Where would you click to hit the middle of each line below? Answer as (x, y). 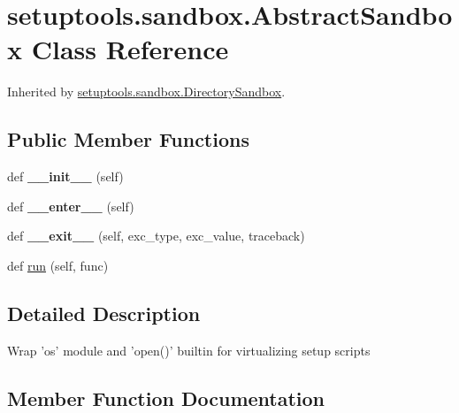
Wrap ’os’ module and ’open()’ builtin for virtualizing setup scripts (189, 350)
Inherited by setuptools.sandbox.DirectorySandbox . (146, 92)
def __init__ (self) (65, 176)
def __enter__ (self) (71, 206)
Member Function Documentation (166, 398)
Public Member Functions (128, 139)
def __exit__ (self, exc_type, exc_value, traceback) (156, 236)
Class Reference (130, 49)
